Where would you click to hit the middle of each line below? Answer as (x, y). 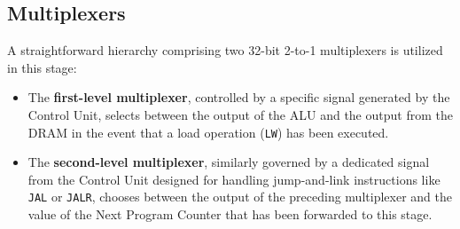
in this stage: (42, 67)
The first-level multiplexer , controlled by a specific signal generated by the (239, 97)
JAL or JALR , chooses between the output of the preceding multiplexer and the (240, 197)
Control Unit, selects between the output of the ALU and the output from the (240, 114)
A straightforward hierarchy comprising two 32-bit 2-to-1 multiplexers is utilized (225, 50)
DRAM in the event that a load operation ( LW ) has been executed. (208, 132)
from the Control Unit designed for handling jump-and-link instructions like (234, 179)
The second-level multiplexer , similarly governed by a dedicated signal (229, 162)
